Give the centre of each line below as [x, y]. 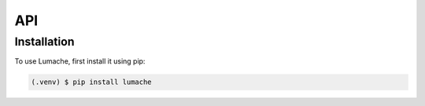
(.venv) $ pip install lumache [92, 82]
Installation [44, 42]
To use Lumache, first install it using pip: [80, 61]
